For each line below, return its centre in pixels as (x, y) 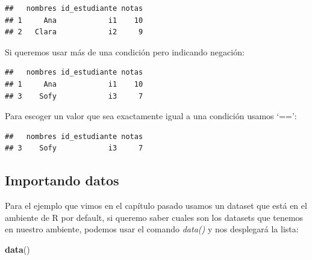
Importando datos (62, 180)
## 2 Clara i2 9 (74, 32)
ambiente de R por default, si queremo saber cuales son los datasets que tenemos (154, 217)
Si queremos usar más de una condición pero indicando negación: (125, 51)
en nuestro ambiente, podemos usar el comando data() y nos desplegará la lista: (152, 229)
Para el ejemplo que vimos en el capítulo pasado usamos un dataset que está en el (156, 206)
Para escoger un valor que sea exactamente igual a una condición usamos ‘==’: (151, 116)
